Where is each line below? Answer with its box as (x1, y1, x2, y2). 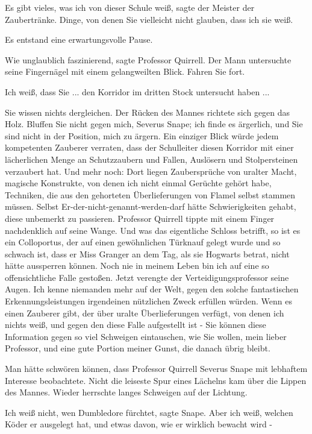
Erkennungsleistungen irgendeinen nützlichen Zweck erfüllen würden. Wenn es (5, 295, 293, 307)
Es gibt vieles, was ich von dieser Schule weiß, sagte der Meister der (5, 1, 255, 13)
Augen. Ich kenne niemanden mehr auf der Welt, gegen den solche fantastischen (5, 283, 299, 295)
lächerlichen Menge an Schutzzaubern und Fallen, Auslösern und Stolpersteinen (5, 153, 298, 165)
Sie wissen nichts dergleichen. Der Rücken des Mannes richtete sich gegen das (5, 105, 290, 118)
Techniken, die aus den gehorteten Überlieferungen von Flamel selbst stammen (5, 188, 296, 201)
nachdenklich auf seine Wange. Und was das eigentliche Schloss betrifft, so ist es (5, 224, 301, 236)
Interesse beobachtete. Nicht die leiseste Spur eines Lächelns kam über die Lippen (5, 374, 307, 386)
